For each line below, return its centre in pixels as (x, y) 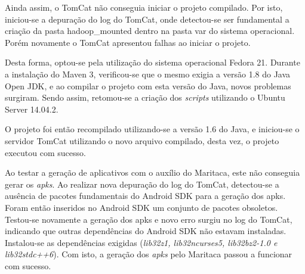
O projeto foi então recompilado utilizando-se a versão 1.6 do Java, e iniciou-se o (152, 129)
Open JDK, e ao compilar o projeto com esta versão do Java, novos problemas (148, 85)
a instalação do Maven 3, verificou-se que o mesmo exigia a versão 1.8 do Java (148, 74)
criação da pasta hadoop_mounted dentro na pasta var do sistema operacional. (150, 31)
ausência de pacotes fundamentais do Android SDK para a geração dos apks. (145, 196)
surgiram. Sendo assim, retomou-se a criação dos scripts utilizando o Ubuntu (145, 97)
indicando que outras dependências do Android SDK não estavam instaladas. (146, 231)
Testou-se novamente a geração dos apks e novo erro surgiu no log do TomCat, (149, 219)
